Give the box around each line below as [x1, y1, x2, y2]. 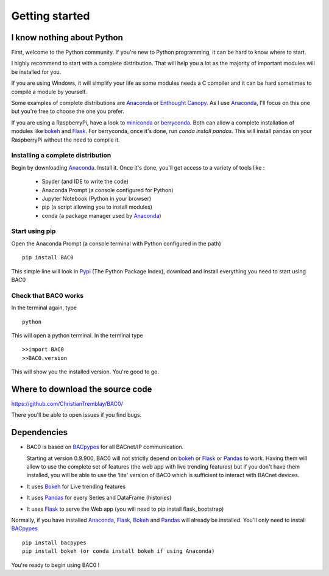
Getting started [11, 9, 90, 23]
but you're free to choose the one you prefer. [11, 107, 124, 115]
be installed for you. [11, 68, 62, 76]
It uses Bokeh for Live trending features [26, 483, 126, 490]
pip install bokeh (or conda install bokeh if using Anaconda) [22, 548, 215, 555]
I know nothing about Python [11, 32, 123, 43]
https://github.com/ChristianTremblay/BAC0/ [11, 400, 123, 407]
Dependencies [11, 427, 68, 437]
